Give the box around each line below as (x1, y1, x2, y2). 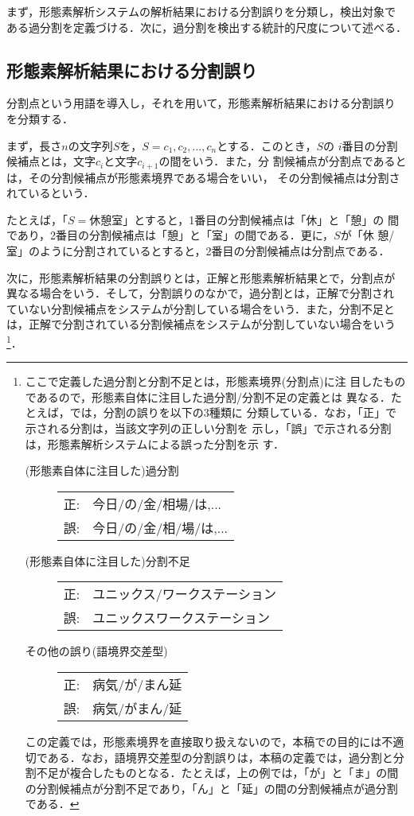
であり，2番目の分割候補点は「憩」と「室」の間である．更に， (6, 227, 334, 243)
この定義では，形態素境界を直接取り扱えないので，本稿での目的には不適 (25, 732, 404, 749)
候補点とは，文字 (6, 153, 96, 169)
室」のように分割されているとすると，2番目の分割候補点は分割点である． (6, 243, 390, 258)
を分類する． (6, 110, 73, 126)
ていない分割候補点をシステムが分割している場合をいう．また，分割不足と (6, 300, 395, 317)
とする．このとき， (217, 137, 317, 153)
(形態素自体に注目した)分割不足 (25, 552, 190, 569)
